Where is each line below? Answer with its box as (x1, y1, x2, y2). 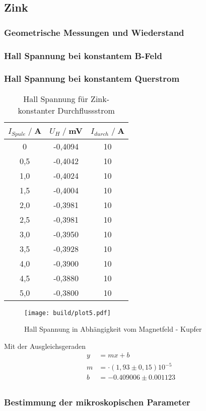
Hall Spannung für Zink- (23, 92, 110, 105)
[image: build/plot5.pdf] (24, 309, 111, 317)
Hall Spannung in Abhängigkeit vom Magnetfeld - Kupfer (24, 324, 202, 334)
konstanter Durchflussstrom (18, 104, 115, 116)
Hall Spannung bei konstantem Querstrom (4, 72, 180, 85)
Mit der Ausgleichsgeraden (4, 340, 86, 351)
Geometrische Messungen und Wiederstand (4, 26, 184, 38)
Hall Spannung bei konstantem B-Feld (4, 49, 162, 62)
